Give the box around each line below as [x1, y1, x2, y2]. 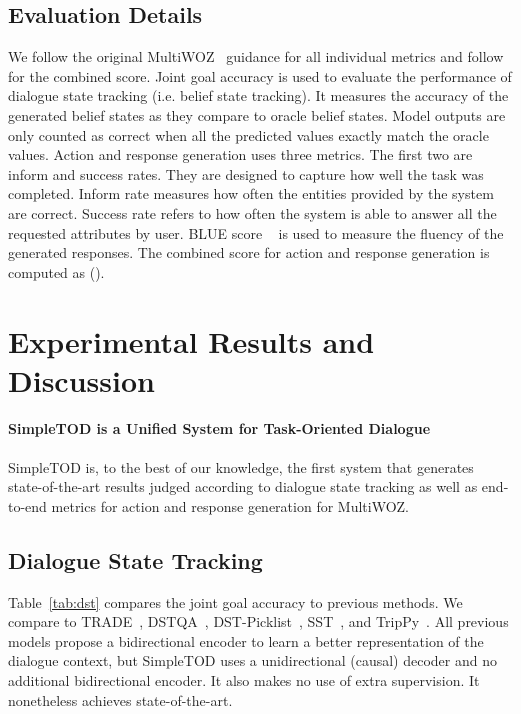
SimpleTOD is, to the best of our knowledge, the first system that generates [8, 456, 474, 477]
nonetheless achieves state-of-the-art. [8, 689, 233, 710]
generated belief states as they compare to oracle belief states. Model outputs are [8, 104, 506, 125]
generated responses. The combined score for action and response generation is [8, 242, 490, 263]
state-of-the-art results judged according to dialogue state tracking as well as [8, 476, 478, 497]
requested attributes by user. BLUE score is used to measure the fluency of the [8, 222, 504, 243]
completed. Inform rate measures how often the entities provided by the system [8, 183, 494, 204]
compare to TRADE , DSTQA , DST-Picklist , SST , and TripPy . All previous [8, 611, 509, 632]
